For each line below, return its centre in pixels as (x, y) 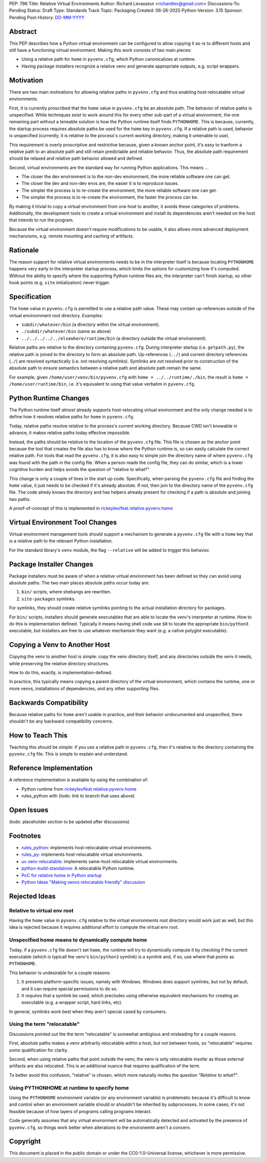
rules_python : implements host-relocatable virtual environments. (87, 847)
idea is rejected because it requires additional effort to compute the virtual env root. (94, 927)
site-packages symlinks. (49, 599)
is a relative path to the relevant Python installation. (61, 541)
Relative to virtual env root (41, 910)
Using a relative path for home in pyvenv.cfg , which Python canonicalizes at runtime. (109, 59)
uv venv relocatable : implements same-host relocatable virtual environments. (100, 861)
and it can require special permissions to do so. (69, 988)
